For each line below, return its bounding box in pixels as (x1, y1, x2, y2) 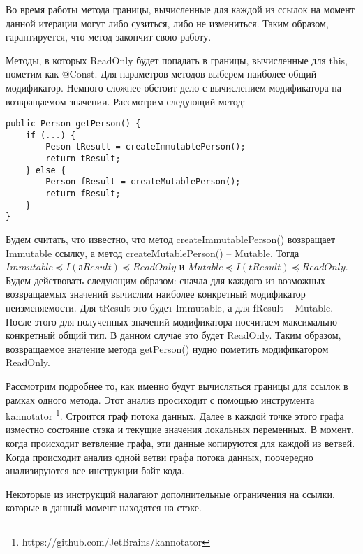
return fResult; (45, 189, 121, 199)
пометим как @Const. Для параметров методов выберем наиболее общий (6, 66, 317, 81)
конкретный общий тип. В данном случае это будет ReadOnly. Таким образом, (6, 328, 341, 342)
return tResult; (45, 154, 121, 164)
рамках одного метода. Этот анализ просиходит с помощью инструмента (6, 392, 315, 407)
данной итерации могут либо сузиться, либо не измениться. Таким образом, (6, 15, 329, 30)
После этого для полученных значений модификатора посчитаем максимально (6, 314, 337, 328)
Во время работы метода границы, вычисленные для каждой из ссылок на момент (6, 2, 355, 16)
